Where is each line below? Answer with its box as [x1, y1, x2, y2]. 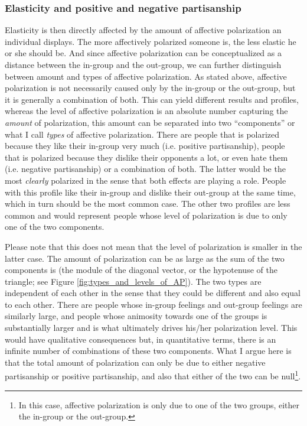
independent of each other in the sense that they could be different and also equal [5, 287, 301, 299]
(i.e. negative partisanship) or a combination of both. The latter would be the [5, 162, 286, 175]
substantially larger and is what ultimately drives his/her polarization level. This [5, 321, 298, 334]
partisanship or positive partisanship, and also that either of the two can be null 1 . [5, 368, 301, 382]
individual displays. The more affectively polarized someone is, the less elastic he [5, 35, 296, 47]
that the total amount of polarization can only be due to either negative [5, 356, 266, 368]
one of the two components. [5, 220, 104, 233]
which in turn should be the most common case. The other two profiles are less [5, 197, 290, 210]
